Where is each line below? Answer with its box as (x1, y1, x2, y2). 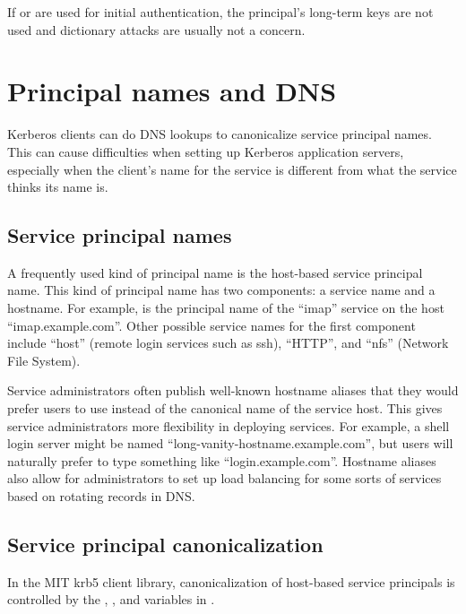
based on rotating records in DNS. (7, 487, 195, 506)
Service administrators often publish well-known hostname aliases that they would (7, 381, 459, 400)
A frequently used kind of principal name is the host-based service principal (7, 263, 423, 281)
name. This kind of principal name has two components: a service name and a (7, 281, 436, 299)
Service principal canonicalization (7, 531, 324, 558)
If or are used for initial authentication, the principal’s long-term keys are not (7, 3, 434, 21)
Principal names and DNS (7, 73, 337, 109)
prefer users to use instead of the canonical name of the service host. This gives (7, 399, 443, 418)
